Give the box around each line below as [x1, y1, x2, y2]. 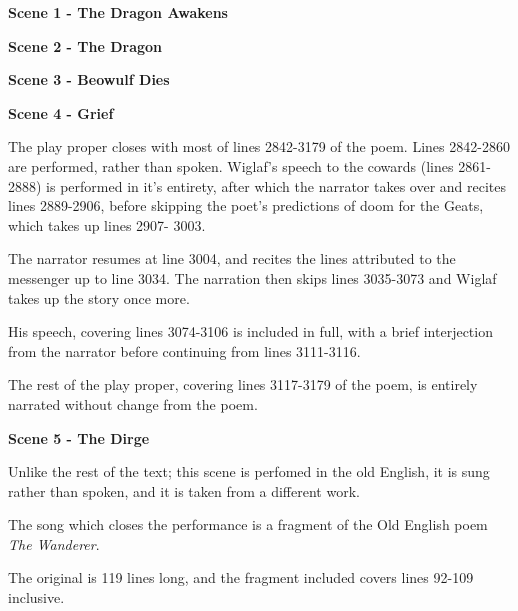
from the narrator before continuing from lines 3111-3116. [8, 340, 361, 361]
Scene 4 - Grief [8, 102, 114, 123]
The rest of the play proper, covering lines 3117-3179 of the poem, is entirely [8, 374, 478, 395]
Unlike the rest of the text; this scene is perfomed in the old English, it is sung [8, 461, 490, 482]
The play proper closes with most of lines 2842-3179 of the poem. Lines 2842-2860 [8, 136, 510, 157]
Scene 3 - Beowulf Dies [8, 69, 170, 90]
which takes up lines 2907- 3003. [8, 214, 206, 235]
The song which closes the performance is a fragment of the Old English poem [8, 514, 488, 535]
